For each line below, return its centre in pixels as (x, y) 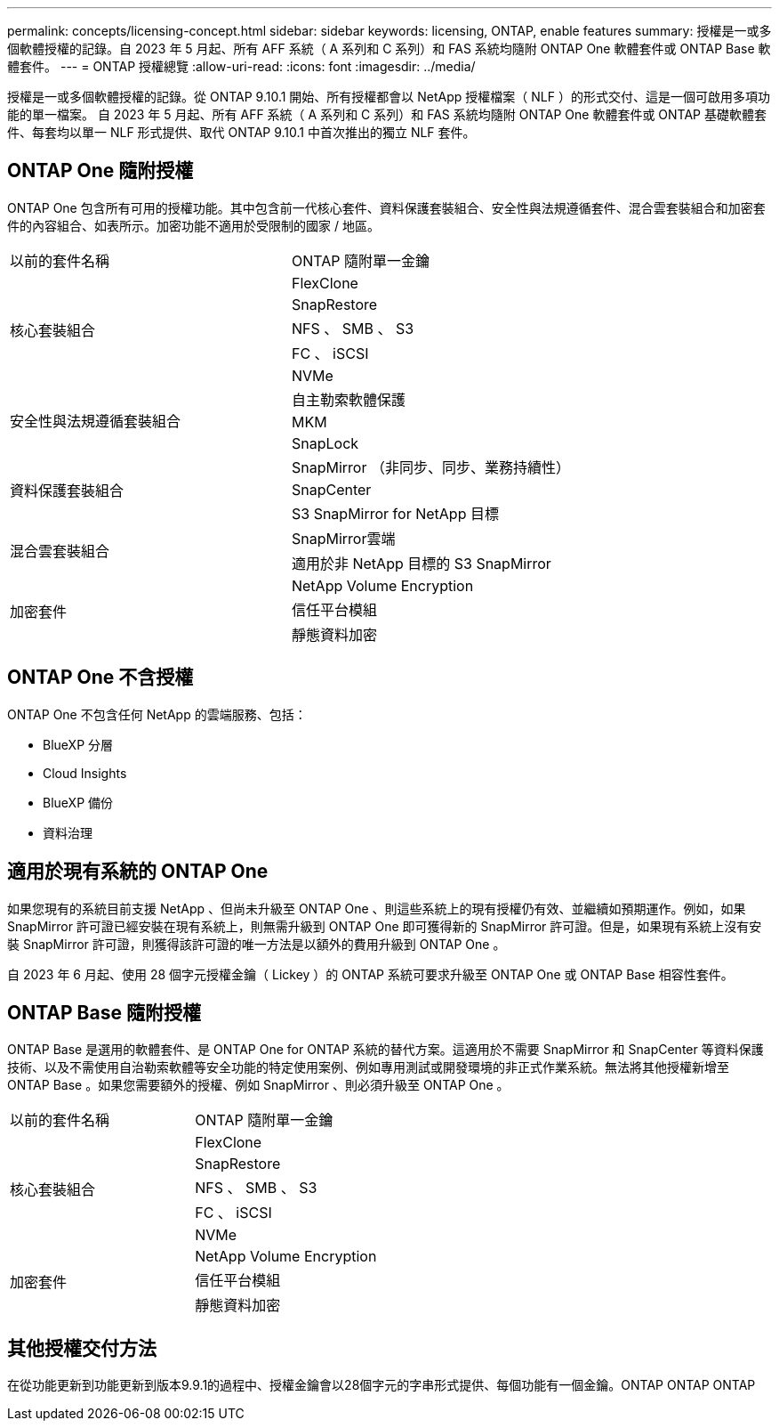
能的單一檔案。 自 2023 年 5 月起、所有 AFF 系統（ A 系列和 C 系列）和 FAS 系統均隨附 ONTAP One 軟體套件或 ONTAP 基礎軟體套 (387, 114)
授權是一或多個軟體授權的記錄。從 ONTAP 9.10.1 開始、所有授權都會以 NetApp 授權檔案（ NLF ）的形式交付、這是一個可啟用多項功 (389, 97)
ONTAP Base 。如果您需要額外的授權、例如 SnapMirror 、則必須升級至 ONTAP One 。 (258, 1085)
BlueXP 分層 (78, 744)
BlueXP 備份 (78, 802)
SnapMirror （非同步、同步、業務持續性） (430, 467)
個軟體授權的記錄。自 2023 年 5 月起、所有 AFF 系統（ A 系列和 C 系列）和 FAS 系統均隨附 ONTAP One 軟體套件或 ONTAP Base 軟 (389, 49)
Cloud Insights (85, 773)
